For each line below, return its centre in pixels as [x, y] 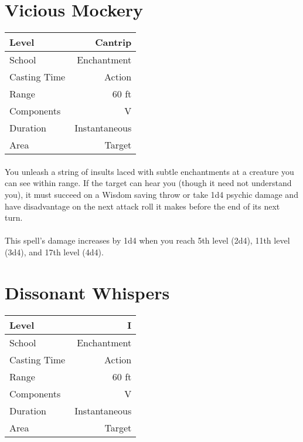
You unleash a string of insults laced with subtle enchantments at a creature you [149, 171]
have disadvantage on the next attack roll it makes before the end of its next [142, 206]
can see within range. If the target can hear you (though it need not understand [148, 183]
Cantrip [113, 42]
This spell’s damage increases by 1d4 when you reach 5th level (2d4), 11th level [147, 240]
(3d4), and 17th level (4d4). [54, 252]
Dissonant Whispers [87, 292]
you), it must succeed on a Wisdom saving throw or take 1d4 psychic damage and [151, 194]
